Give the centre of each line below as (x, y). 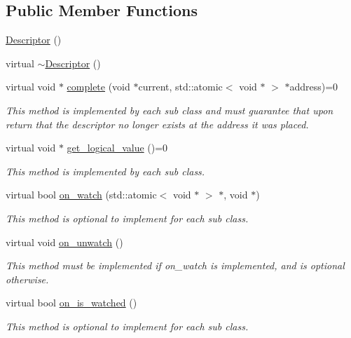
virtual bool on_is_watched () (71, 303)
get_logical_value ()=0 (117, 148)
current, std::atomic (180, 87)
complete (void (98, 87)
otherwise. (27, 279)
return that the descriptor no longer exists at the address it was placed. (157, 124)
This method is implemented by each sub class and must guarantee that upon (170, 110)
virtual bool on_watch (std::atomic (81, 195)
